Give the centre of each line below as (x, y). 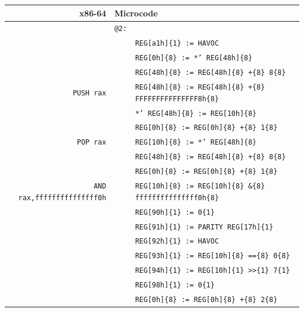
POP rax (91, 143)
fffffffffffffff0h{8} (177, 198)
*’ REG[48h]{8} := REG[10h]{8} (196, 113)
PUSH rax (89, 93)
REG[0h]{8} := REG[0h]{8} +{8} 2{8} (206, 300)
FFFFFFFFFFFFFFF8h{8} (177, 99)
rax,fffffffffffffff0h (62, 198)
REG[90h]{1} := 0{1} (175, 212)
